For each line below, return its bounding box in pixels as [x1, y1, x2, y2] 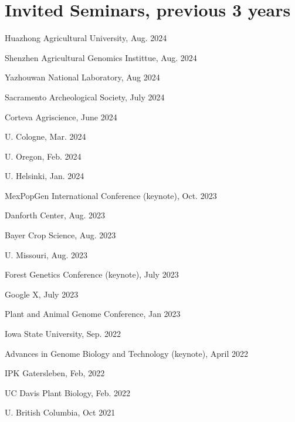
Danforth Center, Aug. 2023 [5, 209, 106, 221]
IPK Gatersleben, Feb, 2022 [5, 367, 105, 379]
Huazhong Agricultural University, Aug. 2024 [5, 32, 167, 44]
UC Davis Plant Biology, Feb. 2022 [5, 386, 130, 399]
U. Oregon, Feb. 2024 [5, 150, 82, 162]
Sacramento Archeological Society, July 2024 [5, 90, 165, 103]
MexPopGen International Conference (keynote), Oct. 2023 [5, 189, 217, 201]
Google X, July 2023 [5, 288, 79, 300]
